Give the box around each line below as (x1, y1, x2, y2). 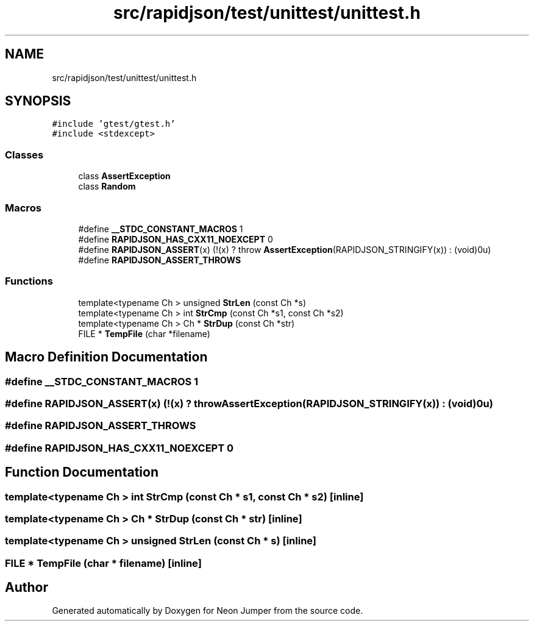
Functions (5, 275, 53, 288)
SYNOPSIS (5, 93, 71, 109)
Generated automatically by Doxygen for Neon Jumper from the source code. (52, 605, 363, 616)
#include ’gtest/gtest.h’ (52, 119, 176, 129)
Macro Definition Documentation (5, 349, 208, 365)
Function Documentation (5, 464, 158, 480)
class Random (78, 181, 136, 192)
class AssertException (78, 171, 171, 182)
